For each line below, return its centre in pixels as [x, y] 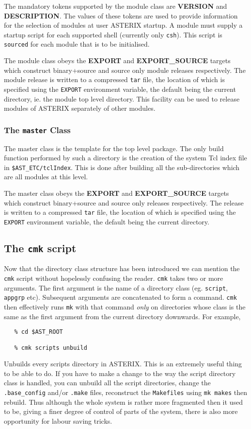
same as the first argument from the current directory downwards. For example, [122, 316]
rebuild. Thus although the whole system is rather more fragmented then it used [123, 402]
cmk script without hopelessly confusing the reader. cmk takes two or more [114, 278]
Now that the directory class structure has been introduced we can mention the [122, 268]
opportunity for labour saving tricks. [58, 420]
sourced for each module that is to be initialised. [77, 44]
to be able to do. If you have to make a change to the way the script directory [120, 373]
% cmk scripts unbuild [51, 348]
